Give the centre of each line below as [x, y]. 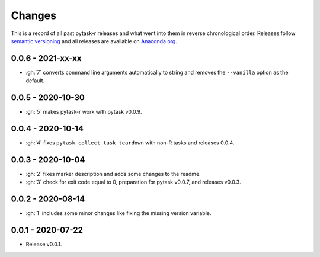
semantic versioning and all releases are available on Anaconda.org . [94, 41]
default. [35, 81]
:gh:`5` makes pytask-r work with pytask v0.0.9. [84, 112]
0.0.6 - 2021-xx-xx [46, 58]
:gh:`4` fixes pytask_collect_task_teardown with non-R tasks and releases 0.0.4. [130, 143]
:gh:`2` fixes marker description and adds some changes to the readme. [113, 174]
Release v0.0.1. [44, 244]
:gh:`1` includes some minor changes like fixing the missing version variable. [119, 213]
